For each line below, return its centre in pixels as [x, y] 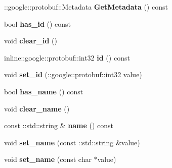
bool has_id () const [38, 23]
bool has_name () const [44, 91]
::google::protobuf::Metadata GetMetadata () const [86, 7]
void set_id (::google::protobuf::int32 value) [73, 74]
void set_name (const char [48, 159]
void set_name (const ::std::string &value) [72, 142]
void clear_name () [37, 108]
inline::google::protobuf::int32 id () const [67, 57]
